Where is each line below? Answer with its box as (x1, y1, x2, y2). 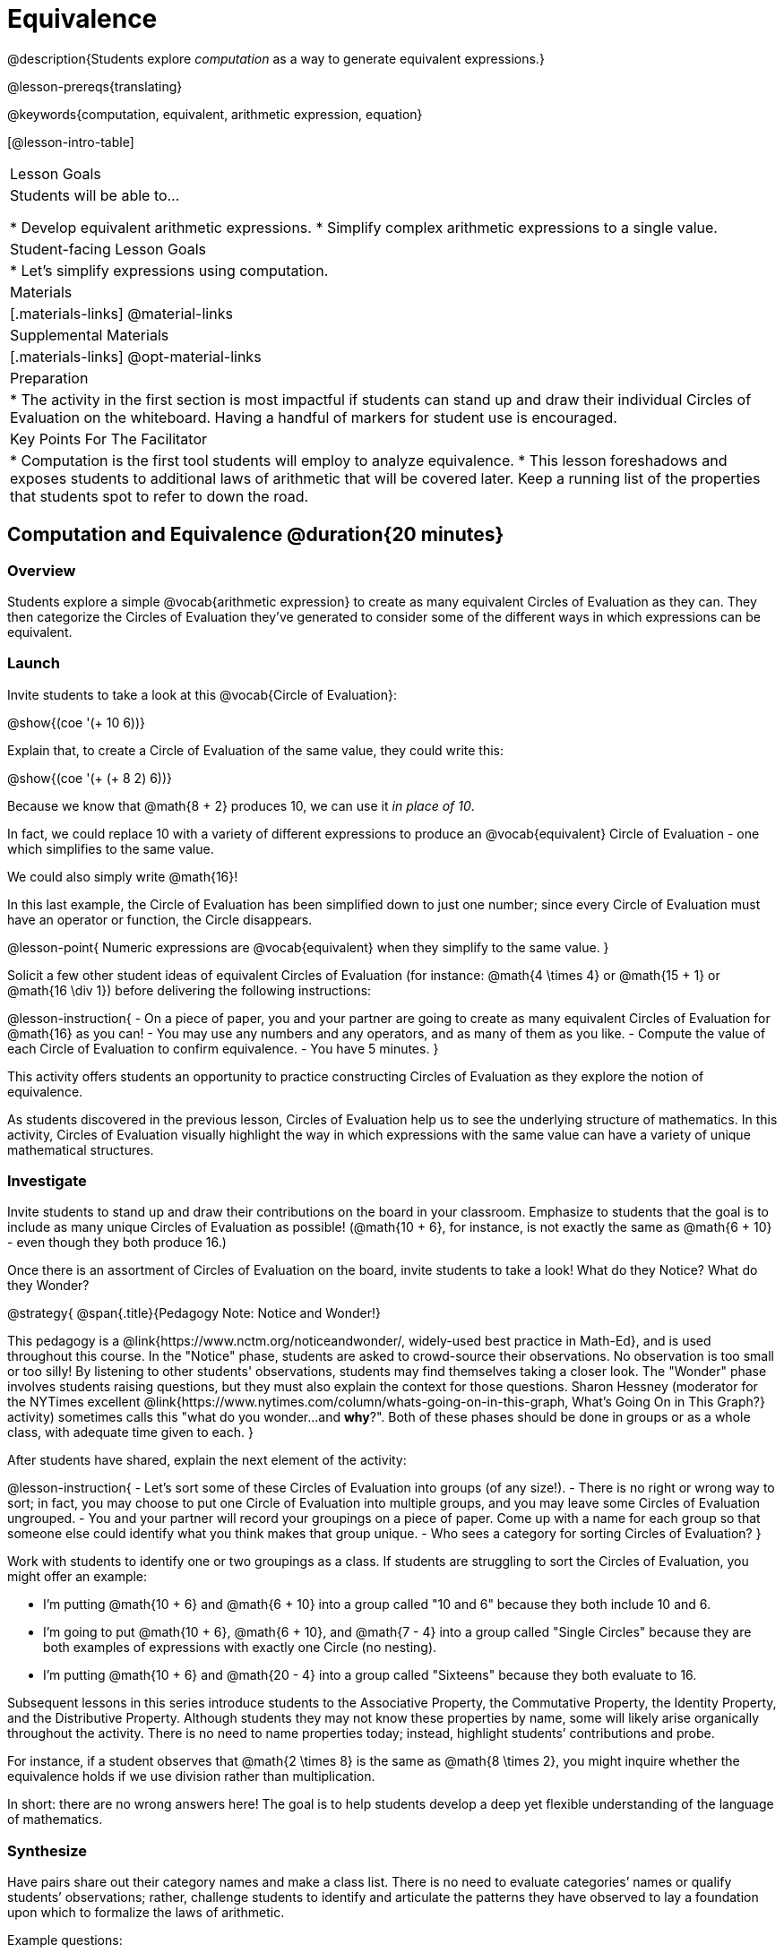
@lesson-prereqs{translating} (7, 78, 183, 94)
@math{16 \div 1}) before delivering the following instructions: (7, 982, 372, 998)
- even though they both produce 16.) (7, 1235, 227, 1251)
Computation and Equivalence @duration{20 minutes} (7, 523, 504, 546)
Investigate (7, 1172, 87, 1191)
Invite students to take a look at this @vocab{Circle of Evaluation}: (7, 686, 397, 702)
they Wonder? (7, 1278, 90, 1294)
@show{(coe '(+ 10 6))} (7, 714, 146, 730)
